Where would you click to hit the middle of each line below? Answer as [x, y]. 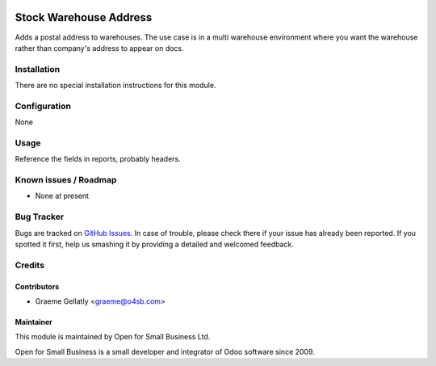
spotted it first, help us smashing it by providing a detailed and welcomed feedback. [154, 244]
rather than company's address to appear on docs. [100, 48]
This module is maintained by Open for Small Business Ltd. [113, 337]
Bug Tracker [40, 217]
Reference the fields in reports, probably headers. [98, 159]
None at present [62, 196]
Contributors [37, 286]
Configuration [43, 106]
